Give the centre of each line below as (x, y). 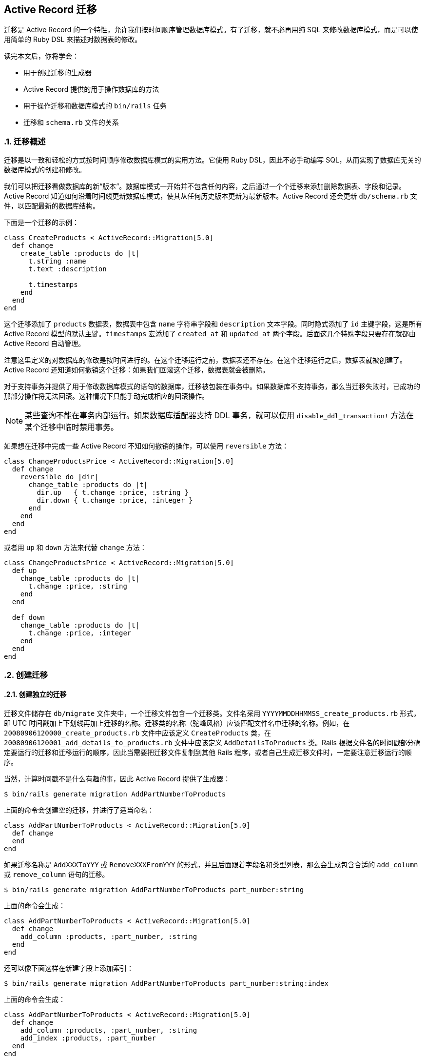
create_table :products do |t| (80, 254)
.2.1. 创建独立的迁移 (35, 694)
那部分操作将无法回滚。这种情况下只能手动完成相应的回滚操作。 (106, 396)
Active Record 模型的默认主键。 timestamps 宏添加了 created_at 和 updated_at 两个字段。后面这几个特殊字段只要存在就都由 (210, 334)
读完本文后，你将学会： (41, 56)
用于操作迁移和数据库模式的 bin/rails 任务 (95, 106)
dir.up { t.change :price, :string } (113, 493)
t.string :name (57, 261)
